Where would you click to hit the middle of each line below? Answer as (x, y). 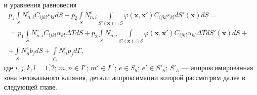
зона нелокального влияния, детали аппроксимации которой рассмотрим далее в (125, 77)
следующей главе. (31, 87)
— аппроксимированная (217, 68)
